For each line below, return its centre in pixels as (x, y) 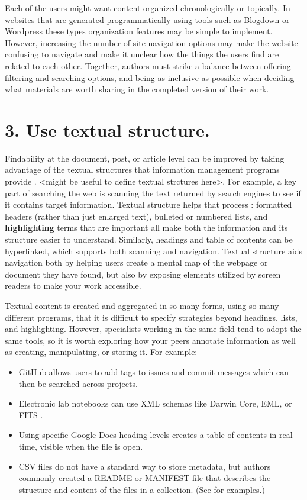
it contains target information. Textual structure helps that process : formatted (148, 204)
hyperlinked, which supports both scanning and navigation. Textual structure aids (154, 251)
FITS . (31, 414)
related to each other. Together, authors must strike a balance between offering (148, 65)
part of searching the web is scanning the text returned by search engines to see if (153, 193)
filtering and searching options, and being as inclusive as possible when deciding (150, 77)
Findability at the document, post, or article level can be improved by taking (145, 158)
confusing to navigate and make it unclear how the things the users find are (142, 54)
